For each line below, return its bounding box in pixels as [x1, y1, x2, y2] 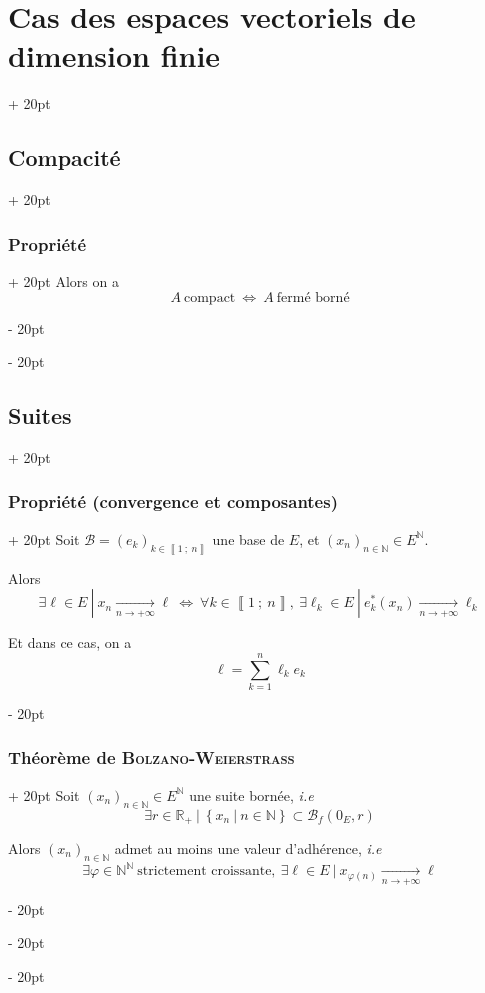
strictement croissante [137, 864, 272, 879]
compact [183, 290, 236, 305]
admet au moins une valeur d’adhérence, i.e [114, 837, 382, 858]
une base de [212, 528, 285, 549]
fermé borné [276, 290, 350, 305]
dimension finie [8, 35, 221, 76]
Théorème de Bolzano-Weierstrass [8, 745, 295, 770]
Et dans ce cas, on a [8, 632, 132, 653]
